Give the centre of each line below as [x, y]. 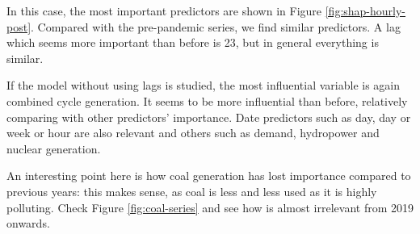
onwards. [28, 223]
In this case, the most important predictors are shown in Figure [164, 10]
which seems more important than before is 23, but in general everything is [193, 42]
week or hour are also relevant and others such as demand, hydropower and [193, 133]
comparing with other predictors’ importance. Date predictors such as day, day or [209, 117]
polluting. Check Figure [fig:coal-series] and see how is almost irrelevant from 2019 [210, 207]
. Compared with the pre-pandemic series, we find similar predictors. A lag [216, 26]
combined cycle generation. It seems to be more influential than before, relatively [207, 100]
